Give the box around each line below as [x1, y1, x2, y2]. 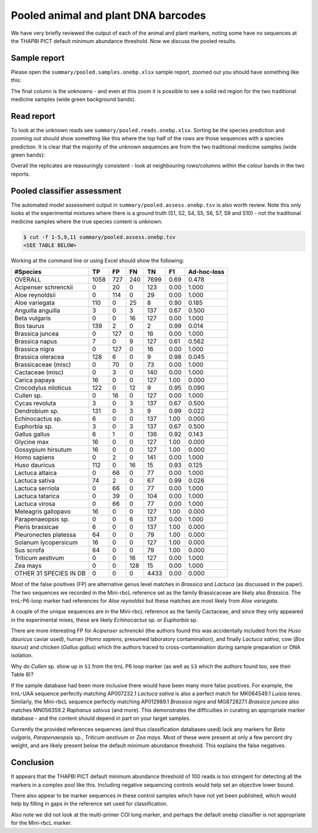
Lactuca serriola [14, 484, 59, 492]
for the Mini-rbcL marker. [11, 819, 72, 827]
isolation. [11, 652, 34, 659]
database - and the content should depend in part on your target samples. [11, 715, 191, 722]
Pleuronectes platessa [14, 531, 77, 539]
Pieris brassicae [14, 523, 59, 531]
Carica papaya [14, 376, 55, 384]
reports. [11, 170, 31, 177]
